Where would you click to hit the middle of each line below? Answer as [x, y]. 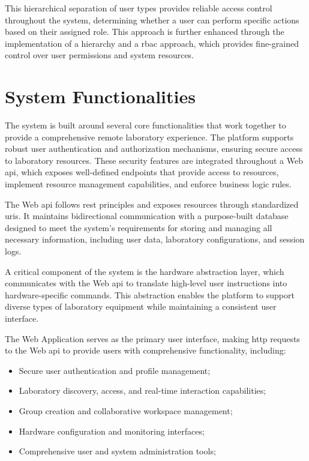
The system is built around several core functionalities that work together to [145, 125]
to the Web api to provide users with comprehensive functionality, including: [145, 350]
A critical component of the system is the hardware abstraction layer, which [145, 271]
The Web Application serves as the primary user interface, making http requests [152, 338]
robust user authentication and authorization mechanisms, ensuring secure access [154, 149]
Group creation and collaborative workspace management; [126, 410]
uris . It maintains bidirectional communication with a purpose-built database [147, 216]
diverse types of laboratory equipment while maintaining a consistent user [141, 306]
